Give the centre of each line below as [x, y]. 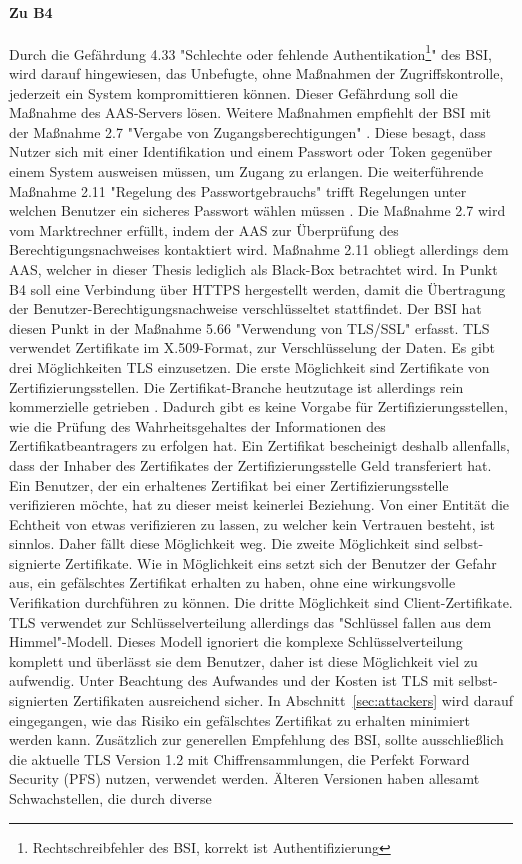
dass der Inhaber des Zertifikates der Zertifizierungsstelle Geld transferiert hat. [250, 464]
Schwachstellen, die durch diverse [110, 798]
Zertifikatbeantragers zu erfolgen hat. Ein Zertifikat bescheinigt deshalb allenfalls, [259, 445]
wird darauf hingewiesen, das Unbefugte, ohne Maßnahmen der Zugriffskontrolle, [256, 73]
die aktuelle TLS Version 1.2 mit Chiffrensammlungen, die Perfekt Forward [239, 758]
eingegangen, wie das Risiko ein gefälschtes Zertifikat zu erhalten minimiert [240, 719]
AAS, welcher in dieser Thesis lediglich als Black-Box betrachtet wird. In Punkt [253, 268]
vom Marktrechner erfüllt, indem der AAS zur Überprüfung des [204, 229]
